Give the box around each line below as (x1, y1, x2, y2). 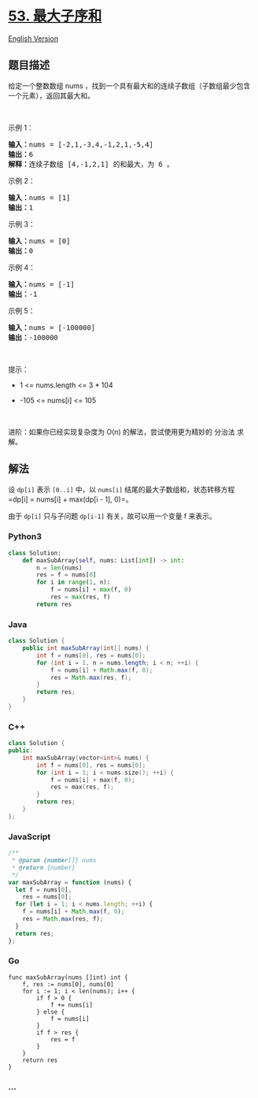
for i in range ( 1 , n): (36, 578, 111, 587)
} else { (36, 1007, 65, 1016)
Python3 (8, 531, 42, 542)
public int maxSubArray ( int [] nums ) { (22, 644, 149, 652)
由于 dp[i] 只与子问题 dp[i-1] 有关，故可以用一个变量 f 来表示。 (8, 511, 216, 521)
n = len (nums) (36, 564, 83, 572)
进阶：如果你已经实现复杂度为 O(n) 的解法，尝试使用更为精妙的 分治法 (8, 427, 236, 436)
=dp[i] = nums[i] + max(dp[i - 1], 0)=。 (8, 494, 133, 504)
